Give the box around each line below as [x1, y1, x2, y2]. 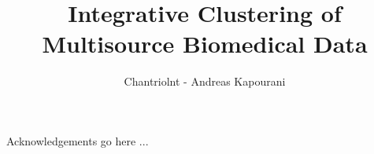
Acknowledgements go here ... [6, 132, 149, 148]
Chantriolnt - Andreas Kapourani [124, 73, 286, 90]
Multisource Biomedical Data [42, 27, 368, 60]
